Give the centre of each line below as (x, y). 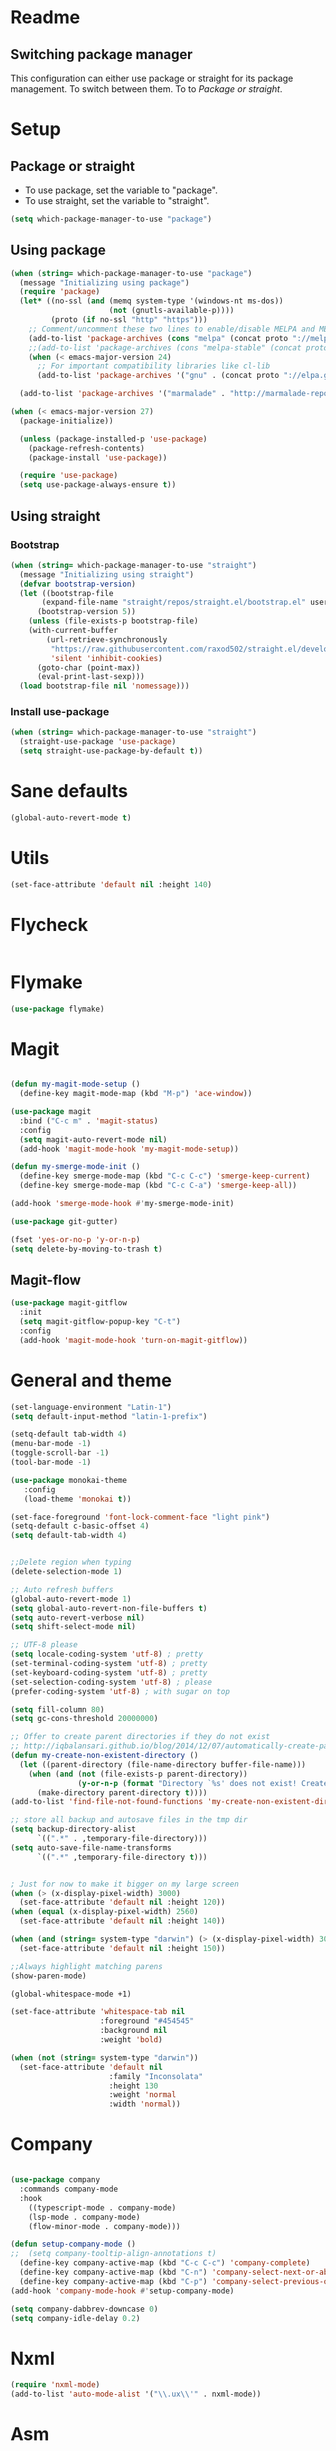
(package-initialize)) (66, 421)
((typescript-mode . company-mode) (102, 2207)
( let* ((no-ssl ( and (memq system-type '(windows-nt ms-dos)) (151, 301)
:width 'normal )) (145, 2104)
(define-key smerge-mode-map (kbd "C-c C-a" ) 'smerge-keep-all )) (158, 1186)
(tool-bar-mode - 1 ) (51, 1462)
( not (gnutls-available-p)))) (171, 311)
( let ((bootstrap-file (66, 593)
